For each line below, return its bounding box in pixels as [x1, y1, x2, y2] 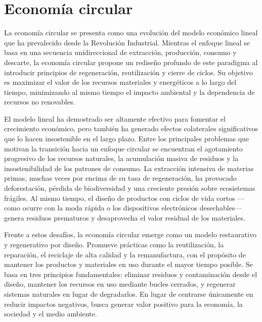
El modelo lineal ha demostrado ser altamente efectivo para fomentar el [4, 113, 226, 124]
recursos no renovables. [4, 96, 75, 107]
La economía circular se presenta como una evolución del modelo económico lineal [4, 27, 258, 38]
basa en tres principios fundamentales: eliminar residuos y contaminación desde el [4, 269, 257, 279]
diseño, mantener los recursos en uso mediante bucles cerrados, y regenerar [4, 279, 236, 289]
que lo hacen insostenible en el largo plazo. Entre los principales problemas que [4, 133, 249, 144]
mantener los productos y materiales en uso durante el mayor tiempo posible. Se [4, 259, 253, 270]
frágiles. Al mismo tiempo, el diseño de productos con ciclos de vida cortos [4, 192, 235, 203]
